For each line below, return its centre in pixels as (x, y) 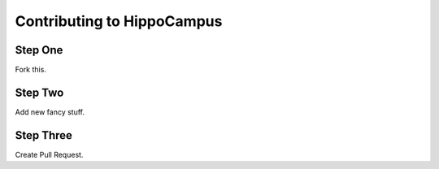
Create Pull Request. (49, 154)
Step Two (39, 92)
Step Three (44, 135)
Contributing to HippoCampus (119, 21)
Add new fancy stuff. (50, 112)
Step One (39, 50)
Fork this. (30, 70)
